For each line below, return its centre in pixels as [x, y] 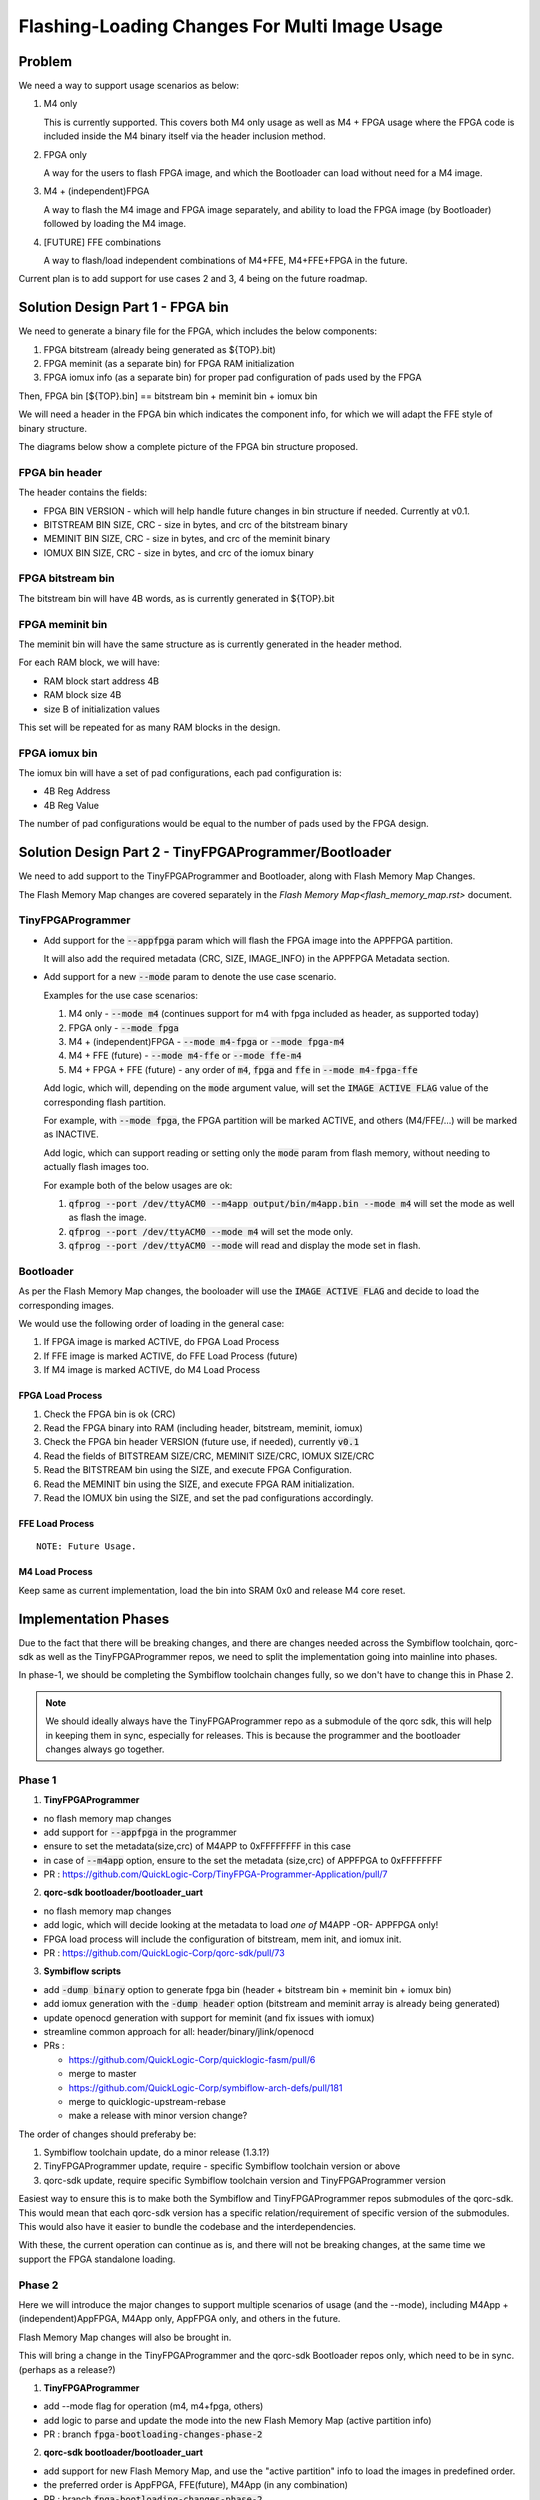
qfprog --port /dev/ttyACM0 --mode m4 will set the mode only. [211, 1231]
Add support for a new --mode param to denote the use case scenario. [190, 977]
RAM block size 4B [82, 695]
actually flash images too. [96, 1167]
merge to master [102, 2074]
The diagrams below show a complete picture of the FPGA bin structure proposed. [188, 446]
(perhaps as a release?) [67, 2369]
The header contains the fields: [83, 492]
